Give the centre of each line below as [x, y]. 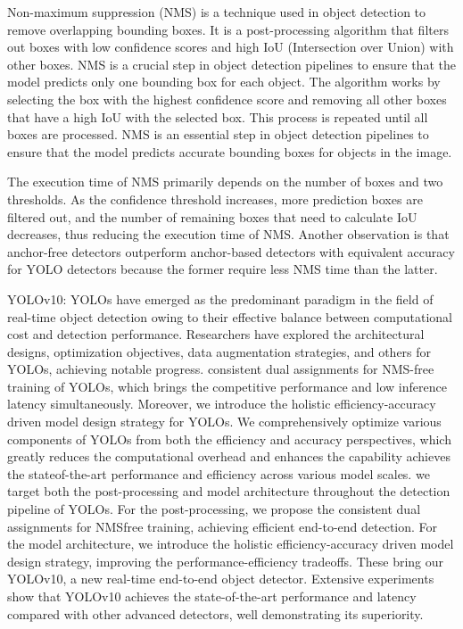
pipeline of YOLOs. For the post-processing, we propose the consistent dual [214, 509]
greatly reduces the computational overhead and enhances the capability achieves [229, 456]
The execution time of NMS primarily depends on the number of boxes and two [225, 182]
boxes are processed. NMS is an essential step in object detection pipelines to [218, 134]
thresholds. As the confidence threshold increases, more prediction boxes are [215, 199]
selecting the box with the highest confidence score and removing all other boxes [227, 99]
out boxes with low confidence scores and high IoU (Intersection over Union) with [231, 47]
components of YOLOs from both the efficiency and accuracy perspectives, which [229, 439]
